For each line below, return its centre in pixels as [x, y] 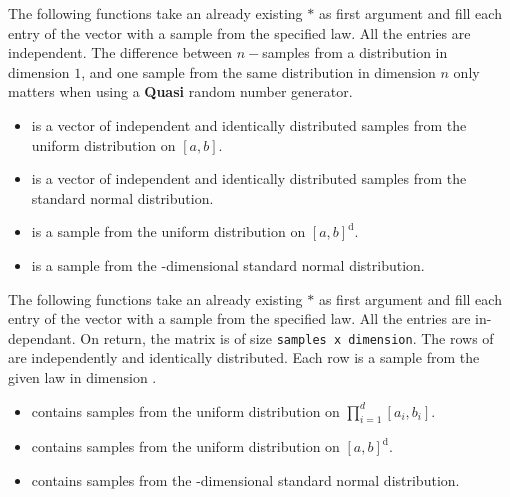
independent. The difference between [120, 52]
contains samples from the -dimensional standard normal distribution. [245, 479]
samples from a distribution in [355, 52]
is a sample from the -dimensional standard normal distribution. [228, 264]
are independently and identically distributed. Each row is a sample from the [244, 357]
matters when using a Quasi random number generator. [180, 91]
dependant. [42, 337]
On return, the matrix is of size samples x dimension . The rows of [287, 337]
